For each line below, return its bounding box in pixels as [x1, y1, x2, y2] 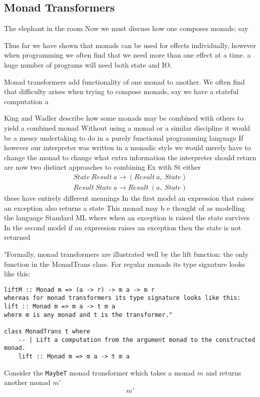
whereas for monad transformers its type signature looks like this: [4, 294, 241, 302]
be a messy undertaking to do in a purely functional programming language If [4, 132, 243, 143]
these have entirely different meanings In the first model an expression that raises [4, 192, 254, 203]
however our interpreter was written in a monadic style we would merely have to [4, 142, 251, 153]
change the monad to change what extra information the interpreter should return [4, 152, 256, 162]
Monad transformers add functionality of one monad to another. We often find [4, 76, 245, 87]
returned [4, 232, 31, 242]
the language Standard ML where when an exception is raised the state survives [4, 212, 250, 223]
